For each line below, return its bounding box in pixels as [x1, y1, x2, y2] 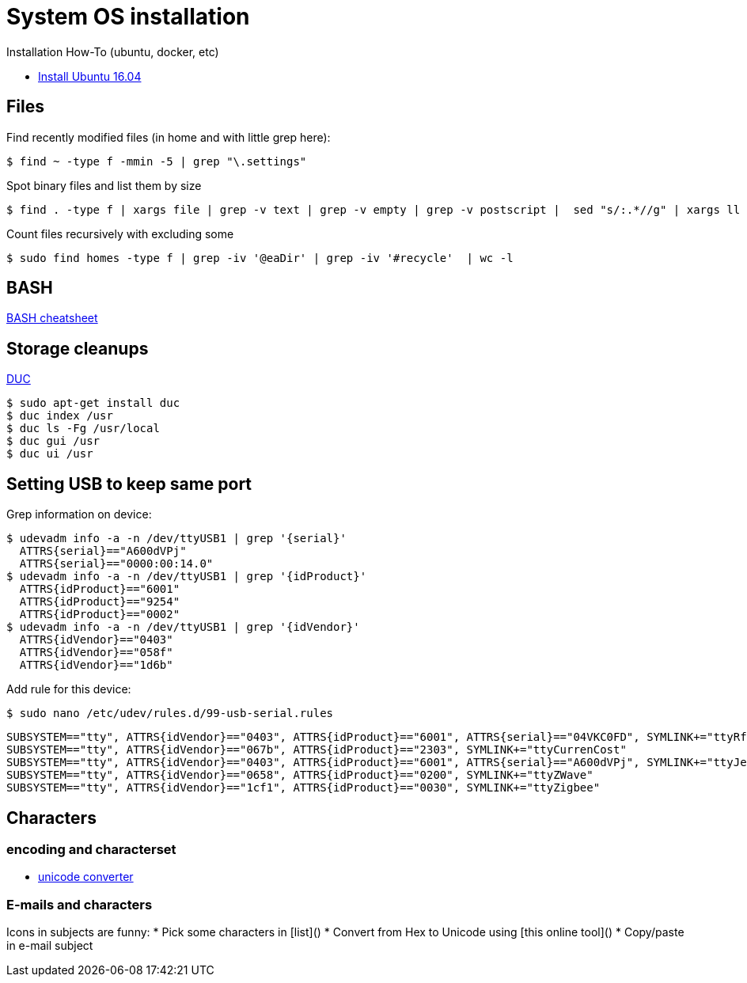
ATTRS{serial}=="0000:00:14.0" [19, 557, 214, 571]
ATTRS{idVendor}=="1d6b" [19, 658, 173, 672]
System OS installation [6, 3, 250, 30]
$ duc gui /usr [6, 435, 100, 448]
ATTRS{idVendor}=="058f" [19, 646, 173, 659]
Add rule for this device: [6, 682, 131, 696]
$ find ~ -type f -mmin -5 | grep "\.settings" [6, 154, 307, 168]
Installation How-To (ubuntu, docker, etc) [6, 44, 219, 59]
